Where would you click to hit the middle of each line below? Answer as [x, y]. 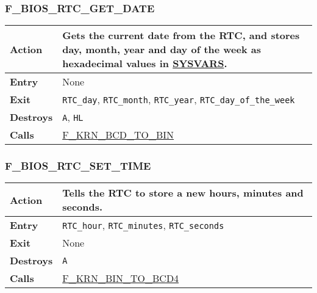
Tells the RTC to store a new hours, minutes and [183, 193]
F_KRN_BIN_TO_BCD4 [121, 278]
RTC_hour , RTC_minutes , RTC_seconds [143, 225]
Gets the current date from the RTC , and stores [181, 35]
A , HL [73, 117]
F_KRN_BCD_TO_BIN [118, 135]
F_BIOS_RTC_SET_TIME [78, 166]
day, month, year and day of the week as [162, 49]
